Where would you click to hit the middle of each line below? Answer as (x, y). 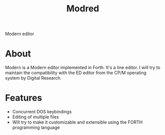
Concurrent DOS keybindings (42, 112)
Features (24, 98)
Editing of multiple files (35, 117)
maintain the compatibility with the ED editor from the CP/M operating (76, 73)
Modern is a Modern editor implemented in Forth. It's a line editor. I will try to (83, 68)
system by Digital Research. (33, 78)
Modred (83, 9)
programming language (36, 128)
